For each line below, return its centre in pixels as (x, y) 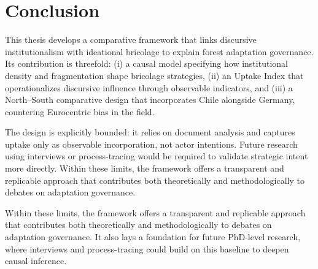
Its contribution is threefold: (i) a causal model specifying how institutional (146, 63)
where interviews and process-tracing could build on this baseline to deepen (147, 248)
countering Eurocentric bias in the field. (80, 111)
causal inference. (36, 261)
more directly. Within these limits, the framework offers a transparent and (145, 168)
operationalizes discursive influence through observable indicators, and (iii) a (149, 87)
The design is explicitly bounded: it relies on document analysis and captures (150, 132)
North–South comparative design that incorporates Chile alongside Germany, (150, 100)
